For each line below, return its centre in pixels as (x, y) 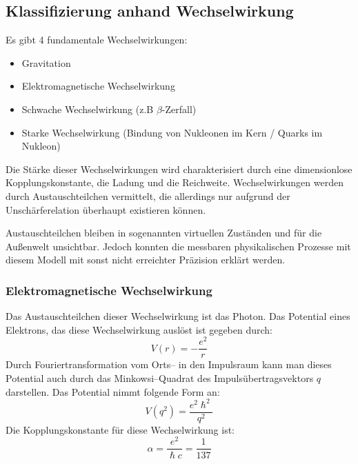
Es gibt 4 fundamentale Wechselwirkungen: (97, 40)
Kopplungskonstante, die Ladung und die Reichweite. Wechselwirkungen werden (175, 182)
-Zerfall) (179, 109)
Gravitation (46, 62)
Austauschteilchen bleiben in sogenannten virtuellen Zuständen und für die (164, 233)
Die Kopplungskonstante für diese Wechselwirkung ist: (120, 429)
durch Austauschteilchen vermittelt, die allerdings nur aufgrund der (148, 195)
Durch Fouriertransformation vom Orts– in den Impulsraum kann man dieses (169, 364)
